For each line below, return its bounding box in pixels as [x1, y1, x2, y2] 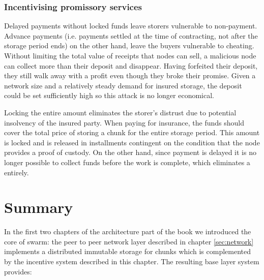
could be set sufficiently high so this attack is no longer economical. [4, 90, 214, 101]
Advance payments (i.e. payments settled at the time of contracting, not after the [4, 30, 258, 41]
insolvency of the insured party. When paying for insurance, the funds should [4, 117, 244, 128]
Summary [4, 197, 73, 217]
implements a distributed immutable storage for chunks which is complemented [4, 246, 251, 257]
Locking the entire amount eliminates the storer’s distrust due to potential [4, 107, 237, 117]
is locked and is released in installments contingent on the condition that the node [4, 137, 260, 147]
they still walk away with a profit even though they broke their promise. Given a [4, 70, 256, 81]
